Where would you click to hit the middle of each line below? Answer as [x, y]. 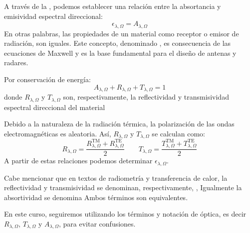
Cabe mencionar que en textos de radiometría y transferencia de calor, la [116, 177]
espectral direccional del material [55, 107]
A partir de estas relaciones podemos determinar [78, 161]
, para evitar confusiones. [97, 223]
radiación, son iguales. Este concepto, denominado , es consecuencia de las [118, 43]
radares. [16, 62]
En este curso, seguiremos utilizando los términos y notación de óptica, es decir [125, 214]
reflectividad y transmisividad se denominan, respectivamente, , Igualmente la [123, 187]
